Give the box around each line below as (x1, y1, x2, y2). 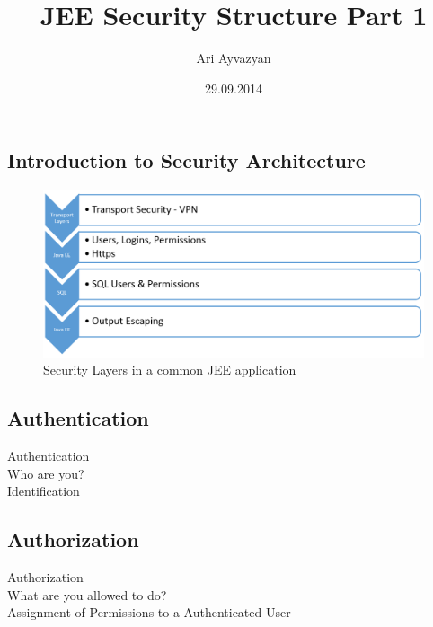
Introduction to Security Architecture (7, 146, 366, 174)
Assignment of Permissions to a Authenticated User (7, 603, 291, 622)
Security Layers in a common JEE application (43, 360, 296, 379)
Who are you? (7, 464, 84, 482)
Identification (7, 481, 80, 500)
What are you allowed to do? (7, 585, 167, 604)
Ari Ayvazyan (196, 49, 271, 67)
